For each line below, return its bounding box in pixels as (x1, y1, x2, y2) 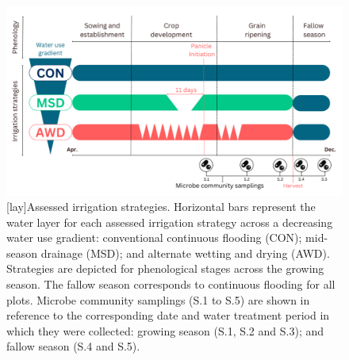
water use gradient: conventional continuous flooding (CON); (6, 229, 302, 246)
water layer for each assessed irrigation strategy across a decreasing (6, 213, 333, 230)
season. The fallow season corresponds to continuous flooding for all (6, 276, 336, 293)
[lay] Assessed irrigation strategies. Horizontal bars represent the (6, 198, 316, 215)
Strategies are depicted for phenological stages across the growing (6, 260, 324, 277)
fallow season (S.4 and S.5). (6, 338, 140, 354)
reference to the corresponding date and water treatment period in (6, 307, 330, 324)
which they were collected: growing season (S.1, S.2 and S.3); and (6, 322, 324, 339)
